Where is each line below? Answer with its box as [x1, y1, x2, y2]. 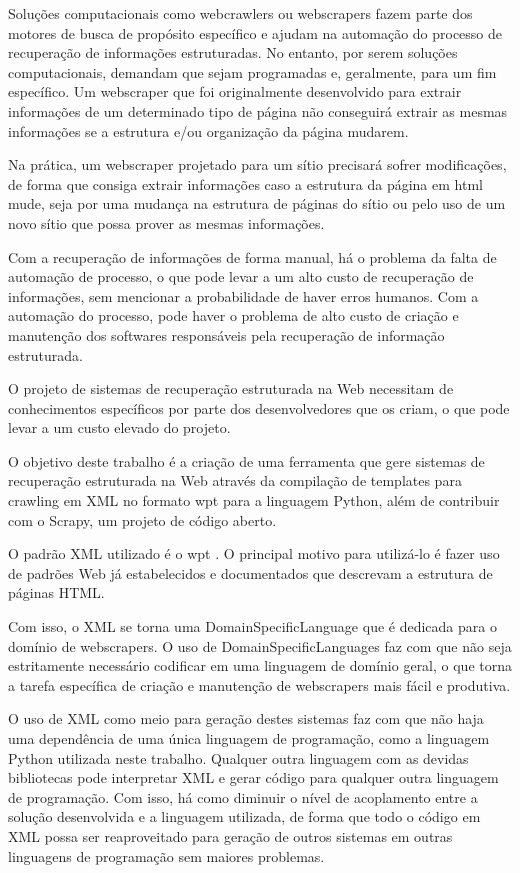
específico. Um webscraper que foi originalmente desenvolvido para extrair [8, 81, 462, 102]
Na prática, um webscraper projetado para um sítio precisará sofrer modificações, [8, 154, 507, 175]
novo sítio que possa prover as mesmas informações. [8, 212, 325, 233]
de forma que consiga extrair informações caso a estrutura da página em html [8, 173, 483, 194]
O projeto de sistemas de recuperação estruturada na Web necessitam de [8, 378, 454, 399]
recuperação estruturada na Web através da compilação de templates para [8, 470, 462, 491]
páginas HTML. [8, 582, 105, 603]
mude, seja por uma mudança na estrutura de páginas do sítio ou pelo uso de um [8, 193, 506, 214]
